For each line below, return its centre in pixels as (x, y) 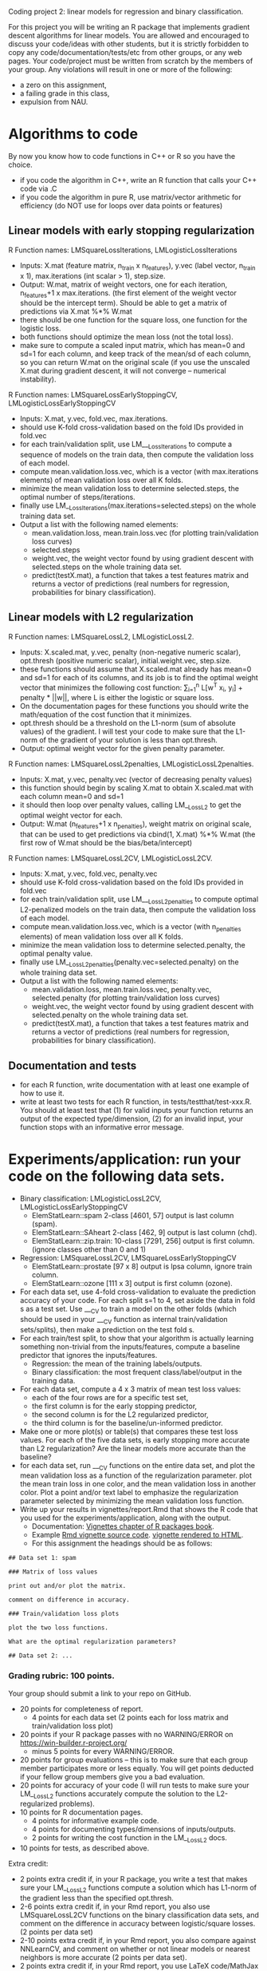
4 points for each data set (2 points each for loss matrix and (130, 1717)
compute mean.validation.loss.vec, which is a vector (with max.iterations (139, 472)
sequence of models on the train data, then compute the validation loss (137, 455)
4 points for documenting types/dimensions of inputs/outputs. (134, 1829)
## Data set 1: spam (43, 1558)
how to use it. (42, 1093)
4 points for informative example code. (95, 1821)
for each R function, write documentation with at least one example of (134, 1084)
